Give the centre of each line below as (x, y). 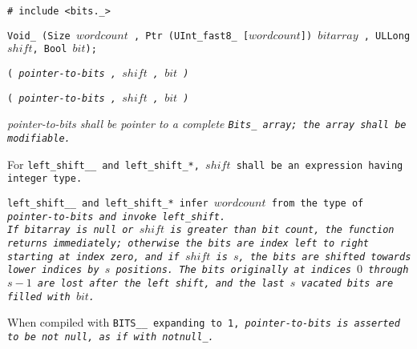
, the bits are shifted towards (325, 257)
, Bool (50, 49)
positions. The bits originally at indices (233, 270)
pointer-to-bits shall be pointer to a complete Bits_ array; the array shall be (207, 124)
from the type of (318, 203)
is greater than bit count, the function (282, 230)
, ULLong (387, 36)
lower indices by (53, 270)
